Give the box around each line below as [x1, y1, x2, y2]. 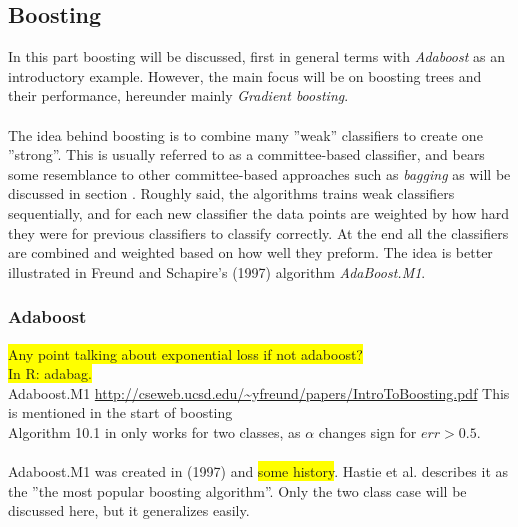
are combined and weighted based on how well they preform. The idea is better [8, 242, 493, 263]
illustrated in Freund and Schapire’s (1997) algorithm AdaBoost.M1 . [8, 261, 426, 282]
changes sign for [318, 421, 417, 442]
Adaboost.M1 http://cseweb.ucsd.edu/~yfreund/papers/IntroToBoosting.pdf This [8, 382, 510, 403]
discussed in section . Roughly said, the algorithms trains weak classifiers [8, 183, 455, 204]
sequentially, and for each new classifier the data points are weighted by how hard [8, 202, 509, 223]
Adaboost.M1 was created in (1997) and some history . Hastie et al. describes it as [8, 461, 509, 482]
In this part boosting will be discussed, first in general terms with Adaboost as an [8, 46, 506, 67]
